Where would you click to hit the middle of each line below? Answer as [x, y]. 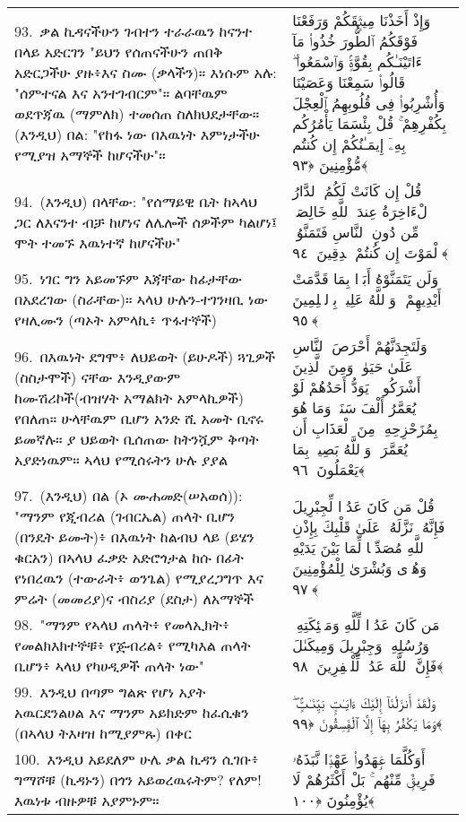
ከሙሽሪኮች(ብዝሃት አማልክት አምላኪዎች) [129, 397]
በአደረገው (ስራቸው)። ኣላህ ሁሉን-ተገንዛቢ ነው [141, 299]
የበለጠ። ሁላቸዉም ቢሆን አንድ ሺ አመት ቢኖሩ [139, 418]
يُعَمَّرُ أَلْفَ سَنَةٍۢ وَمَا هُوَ [354, 407]
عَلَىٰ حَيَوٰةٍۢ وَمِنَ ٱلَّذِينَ [353, 366]
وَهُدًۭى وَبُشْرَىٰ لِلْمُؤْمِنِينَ [360, 567]
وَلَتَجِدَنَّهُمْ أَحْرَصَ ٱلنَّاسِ [360, 346]
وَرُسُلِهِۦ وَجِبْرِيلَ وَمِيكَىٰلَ [361, 645]
